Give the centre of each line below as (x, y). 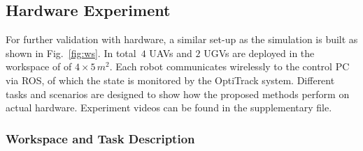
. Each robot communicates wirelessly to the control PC (229, 66)
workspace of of (39, 66)
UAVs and (171, 53)
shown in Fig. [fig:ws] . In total (71, 53)
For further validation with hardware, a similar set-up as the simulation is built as (182, 39)
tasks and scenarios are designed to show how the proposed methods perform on (178, 94)
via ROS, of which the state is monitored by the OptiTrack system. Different (170, 80)
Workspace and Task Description (100, 138)
